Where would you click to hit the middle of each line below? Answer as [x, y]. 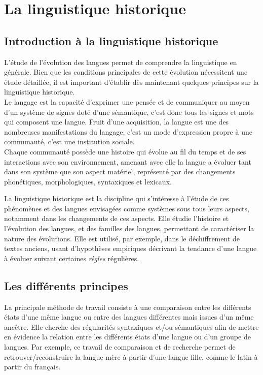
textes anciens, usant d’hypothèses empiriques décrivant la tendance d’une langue [130, 248]
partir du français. [32, 367]
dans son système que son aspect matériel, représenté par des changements [120, 171]
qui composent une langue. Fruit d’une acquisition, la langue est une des [117, 122]
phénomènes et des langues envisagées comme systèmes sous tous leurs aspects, [127, 208]
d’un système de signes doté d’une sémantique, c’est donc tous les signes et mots [129, 112]
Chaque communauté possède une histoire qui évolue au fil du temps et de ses [125, 151]
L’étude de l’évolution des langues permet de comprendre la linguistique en [121, 62]
